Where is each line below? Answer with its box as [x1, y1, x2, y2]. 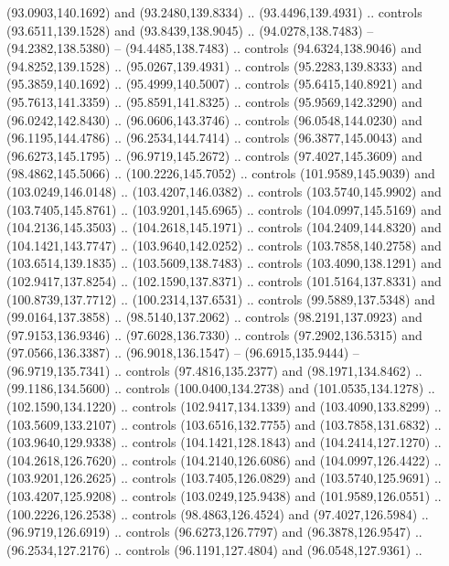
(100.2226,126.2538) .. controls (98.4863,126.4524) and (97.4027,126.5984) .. [6, 504, 429, 523]
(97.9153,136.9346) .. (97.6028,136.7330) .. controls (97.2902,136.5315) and [6, 325, 422, 344]
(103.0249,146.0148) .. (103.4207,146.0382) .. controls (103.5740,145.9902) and [6, 181, 442, 200]
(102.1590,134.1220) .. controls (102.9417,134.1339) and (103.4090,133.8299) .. [6, 397, 442, 416]
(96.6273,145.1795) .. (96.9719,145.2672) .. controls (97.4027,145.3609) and [6, 145, 422, 165]
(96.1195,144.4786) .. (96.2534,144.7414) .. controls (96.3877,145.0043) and [6, 128, 422, 147]
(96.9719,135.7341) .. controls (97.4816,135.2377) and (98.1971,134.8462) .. [6, 360, 422, 379]
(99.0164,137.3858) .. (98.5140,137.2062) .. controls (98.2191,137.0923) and [6, 307, 422, 326]
